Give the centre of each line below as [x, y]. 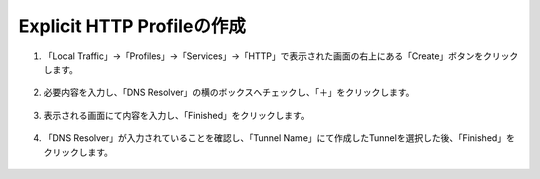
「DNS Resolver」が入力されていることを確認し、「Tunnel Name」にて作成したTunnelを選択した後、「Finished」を [279, 138]
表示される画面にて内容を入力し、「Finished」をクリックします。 [176, 115]
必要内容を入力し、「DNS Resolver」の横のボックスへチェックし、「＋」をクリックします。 [229, 92]
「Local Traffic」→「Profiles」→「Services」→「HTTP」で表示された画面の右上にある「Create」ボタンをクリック [281, 56]
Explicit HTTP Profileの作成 [132, 26]
